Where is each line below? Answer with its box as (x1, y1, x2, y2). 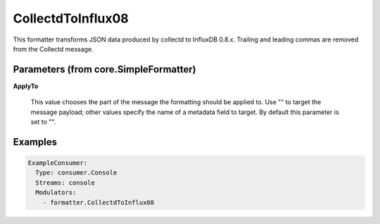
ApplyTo (13, 82, 39, 90)
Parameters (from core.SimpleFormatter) (13, 63, 196, 75)
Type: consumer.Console (35, 169, 118, 177)
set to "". (30, 118, 56, 126)
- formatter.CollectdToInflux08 (42, 198, 155, 206)
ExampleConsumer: (27, 159, 88, 167)
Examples (13, 136, 58, 148)
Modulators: (35, 189, 77, 197)
